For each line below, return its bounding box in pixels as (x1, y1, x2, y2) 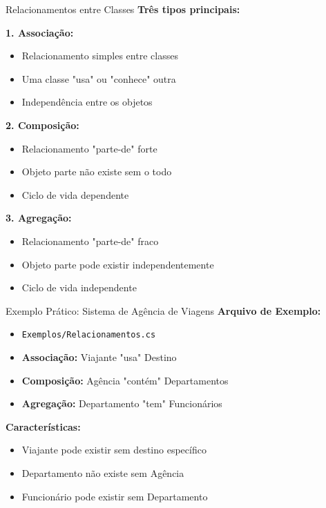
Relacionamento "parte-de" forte (21, 141, 157, 155)
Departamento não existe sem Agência (21, 465, 184, 480)
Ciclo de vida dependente (21, 187, 129, 202)
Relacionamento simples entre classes (21, 48, 178, 63)
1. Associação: (6, 25, 74, 39)
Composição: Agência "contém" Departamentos (21, 373, 229, 387)
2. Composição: (6, 117, 79, 132)
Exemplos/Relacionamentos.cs (21, 330, 156, 340)
